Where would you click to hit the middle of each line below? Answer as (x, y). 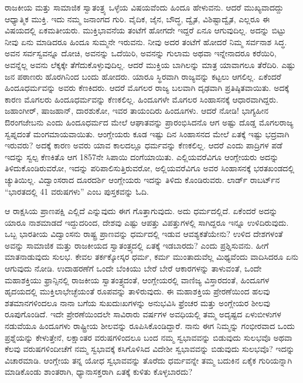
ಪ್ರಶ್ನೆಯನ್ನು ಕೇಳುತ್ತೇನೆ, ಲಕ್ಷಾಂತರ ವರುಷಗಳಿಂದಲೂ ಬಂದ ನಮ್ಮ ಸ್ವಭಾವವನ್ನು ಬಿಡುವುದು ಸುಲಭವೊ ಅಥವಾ (149, 337)
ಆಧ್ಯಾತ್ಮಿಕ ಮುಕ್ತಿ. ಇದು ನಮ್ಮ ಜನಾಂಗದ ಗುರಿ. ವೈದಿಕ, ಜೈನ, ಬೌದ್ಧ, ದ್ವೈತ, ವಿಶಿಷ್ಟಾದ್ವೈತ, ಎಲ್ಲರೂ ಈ (137, 18)
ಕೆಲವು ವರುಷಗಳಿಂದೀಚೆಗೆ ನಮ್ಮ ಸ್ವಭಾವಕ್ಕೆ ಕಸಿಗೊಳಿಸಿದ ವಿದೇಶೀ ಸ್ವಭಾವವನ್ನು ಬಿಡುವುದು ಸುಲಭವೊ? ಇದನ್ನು (150, 349)
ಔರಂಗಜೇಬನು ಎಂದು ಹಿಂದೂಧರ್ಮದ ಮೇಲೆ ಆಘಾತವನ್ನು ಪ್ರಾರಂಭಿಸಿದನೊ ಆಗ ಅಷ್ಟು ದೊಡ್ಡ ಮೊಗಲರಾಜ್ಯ (149, 122)
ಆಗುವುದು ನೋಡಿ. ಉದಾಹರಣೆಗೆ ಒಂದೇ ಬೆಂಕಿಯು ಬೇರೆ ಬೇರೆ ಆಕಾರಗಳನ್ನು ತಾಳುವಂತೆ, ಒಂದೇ (133, 268)
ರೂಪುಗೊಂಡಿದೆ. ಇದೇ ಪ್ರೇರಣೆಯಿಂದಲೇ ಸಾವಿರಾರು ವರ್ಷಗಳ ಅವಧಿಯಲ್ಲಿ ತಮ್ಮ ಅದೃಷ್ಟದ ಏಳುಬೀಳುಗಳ (143, 314)
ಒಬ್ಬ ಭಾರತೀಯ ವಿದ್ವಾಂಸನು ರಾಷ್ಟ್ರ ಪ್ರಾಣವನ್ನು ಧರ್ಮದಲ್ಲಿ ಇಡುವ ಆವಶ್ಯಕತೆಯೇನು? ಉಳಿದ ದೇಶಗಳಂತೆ (144, 234)
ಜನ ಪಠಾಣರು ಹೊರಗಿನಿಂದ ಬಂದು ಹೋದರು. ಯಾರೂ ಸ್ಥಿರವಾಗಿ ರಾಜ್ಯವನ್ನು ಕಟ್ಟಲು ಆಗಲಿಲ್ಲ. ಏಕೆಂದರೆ (143, 76)
